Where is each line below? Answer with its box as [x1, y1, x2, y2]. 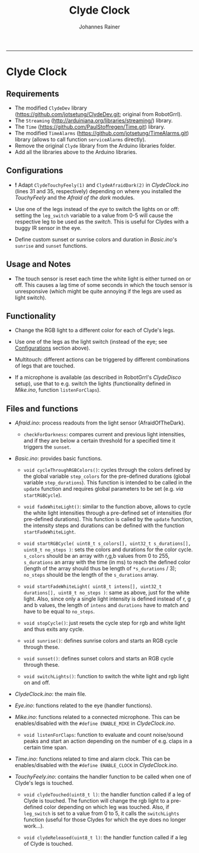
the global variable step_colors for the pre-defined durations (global [23, 472, 191, 480]
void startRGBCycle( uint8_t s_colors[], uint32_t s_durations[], [23, 541, 191, 547]
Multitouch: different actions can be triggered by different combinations [14, 356, 190, 363]
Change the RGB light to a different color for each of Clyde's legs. [14, 327, 175, 334]
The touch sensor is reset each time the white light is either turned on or [14, 275, 191, 282]
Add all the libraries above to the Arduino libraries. [14, 148, 137, 155]
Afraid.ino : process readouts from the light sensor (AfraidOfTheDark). [14, 419, 185, 427]
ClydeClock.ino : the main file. [14, 691, 87, 698]
